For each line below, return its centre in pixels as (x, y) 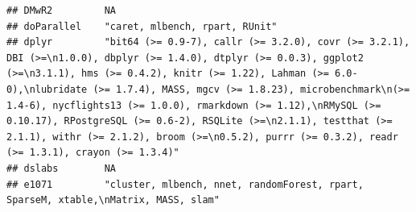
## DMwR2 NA (62, 10)
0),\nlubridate (47, 89)
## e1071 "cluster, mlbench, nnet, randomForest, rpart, (185, 184)
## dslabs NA (62, 168)
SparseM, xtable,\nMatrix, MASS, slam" (113, 200)
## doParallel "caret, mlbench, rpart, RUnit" (142, 26)
